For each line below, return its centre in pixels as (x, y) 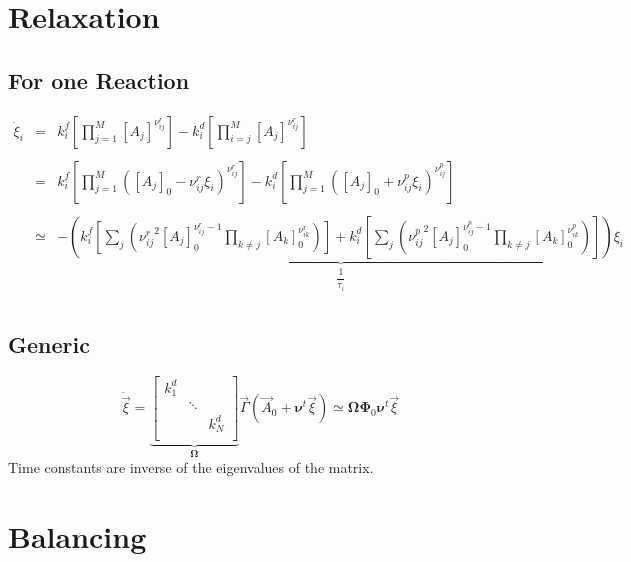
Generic (49, 343)
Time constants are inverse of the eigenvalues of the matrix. (191, 466)
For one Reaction (99, 79)
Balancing (77, 535)
